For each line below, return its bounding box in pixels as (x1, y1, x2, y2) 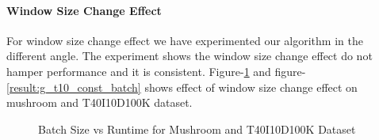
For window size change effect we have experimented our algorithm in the (6, 32, 363, 48)
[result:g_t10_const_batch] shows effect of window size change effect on (6, 78, 358, 95)
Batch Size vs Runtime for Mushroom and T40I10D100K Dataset (38, 120, 356, 137)
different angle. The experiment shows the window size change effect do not (6, 47, 373, 64)
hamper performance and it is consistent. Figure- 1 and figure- (6, 62, 306, 79)
